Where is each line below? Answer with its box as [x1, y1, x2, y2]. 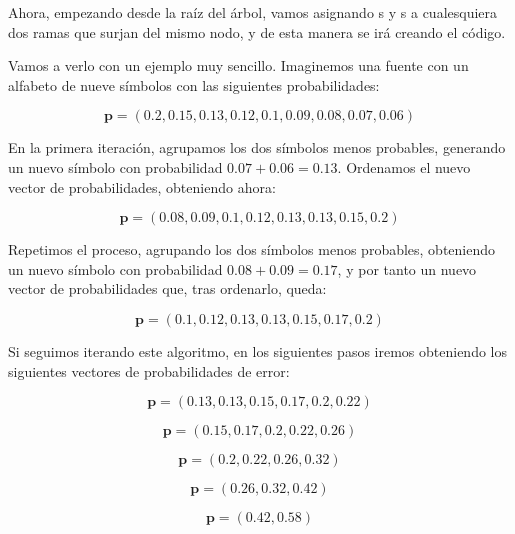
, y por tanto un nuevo [337, 258, 477, 279]
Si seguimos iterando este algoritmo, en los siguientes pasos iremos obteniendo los [8, 340, 507, 361]
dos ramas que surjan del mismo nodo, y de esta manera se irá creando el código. [8, 21, 506, 42]
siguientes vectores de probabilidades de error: [8, 360, 290, 381]
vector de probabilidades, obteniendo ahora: [8, 176, 276, 197]
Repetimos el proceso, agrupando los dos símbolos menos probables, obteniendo [8, 239, 496, 260]
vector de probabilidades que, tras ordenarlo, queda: [8, 278, 327, 299]
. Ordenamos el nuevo [337, 156, 471, 177]
